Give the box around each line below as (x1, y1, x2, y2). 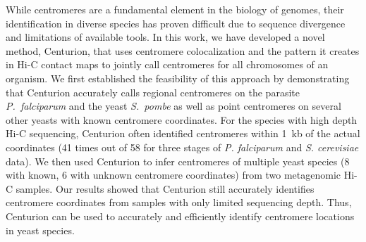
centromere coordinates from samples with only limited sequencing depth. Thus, (6, 195, 352, 210)
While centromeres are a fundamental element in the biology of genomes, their (6, 2, 344, 16)
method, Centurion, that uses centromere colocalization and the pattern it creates (6, 43, 360, 58)
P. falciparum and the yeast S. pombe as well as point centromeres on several (6, 98, 341, 113)
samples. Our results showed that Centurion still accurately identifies (16, 181, 315, 196)
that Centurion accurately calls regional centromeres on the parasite (6, 84, 300, 99)
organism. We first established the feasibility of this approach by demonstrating (6, 70, 350, 85)
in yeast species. (6, 222, 75, 237)
